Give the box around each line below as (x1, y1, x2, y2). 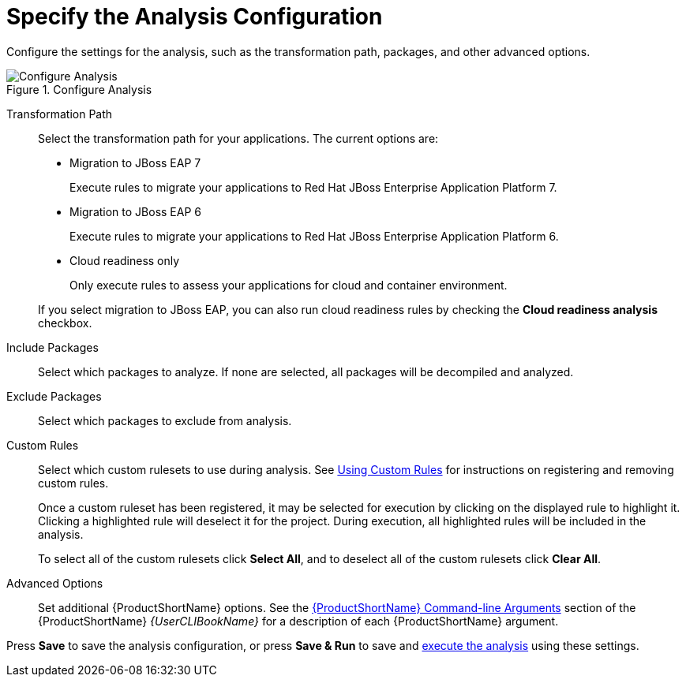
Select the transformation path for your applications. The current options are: (38, 131, 439, 145)
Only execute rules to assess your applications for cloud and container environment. (69, 278, 508, 292)
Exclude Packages (6, 389, 102, 403)
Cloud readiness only (69, 253, 180, 267)
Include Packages (6, 340, 99, 354)
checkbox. (38, 315, 92, 330)
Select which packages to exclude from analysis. (38, 413, 292, 427)
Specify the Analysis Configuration (6, 3, 383, 30)
